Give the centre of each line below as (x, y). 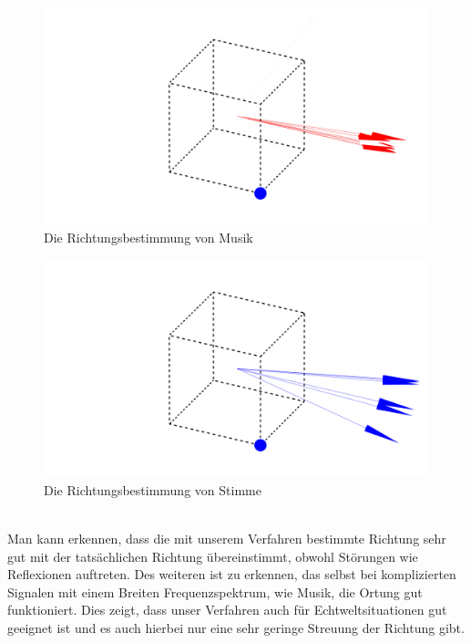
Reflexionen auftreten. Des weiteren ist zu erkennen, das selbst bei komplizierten (232, 574)
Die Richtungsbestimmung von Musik (148, 238)
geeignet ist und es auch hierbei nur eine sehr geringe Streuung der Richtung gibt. (236, 627)
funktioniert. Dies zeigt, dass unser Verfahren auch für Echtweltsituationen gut (227, 610)
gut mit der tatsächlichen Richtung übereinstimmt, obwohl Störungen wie (213, 556)
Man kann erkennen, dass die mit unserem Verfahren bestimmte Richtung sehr (227, 538)
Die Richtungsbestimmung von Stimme (153, 489)
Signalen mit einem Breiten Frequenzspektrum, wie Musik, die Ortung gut (215, 591)
